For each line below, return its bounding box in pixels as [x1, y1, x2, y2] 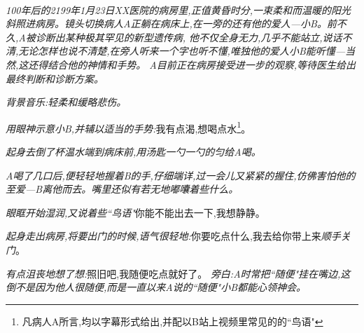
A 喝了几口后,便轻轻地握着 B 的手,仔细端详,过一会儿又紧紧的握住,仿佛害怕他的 [6, 168, 356, 182]
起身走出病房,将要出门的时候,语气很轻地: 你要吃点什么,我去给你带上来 [6, 229, 321, 243]
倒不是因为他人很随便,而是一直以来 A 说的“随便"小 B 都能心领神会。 [6, 280, 307, 294]
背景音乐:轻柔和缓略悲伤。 [6, 95, 127, 109]
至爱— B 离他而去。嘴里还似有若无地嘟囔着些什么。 [6, 182, 239, 196]
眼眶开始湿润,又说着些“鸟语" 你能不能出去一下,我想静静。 [6, 205, 265, 219]
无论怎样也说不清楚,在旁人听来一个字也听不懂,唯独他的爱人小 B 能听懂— [18, 43, 346, 58]
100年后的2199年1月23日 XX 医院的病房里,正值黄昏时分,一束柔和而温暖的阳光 [6, 2, 351, 17]
